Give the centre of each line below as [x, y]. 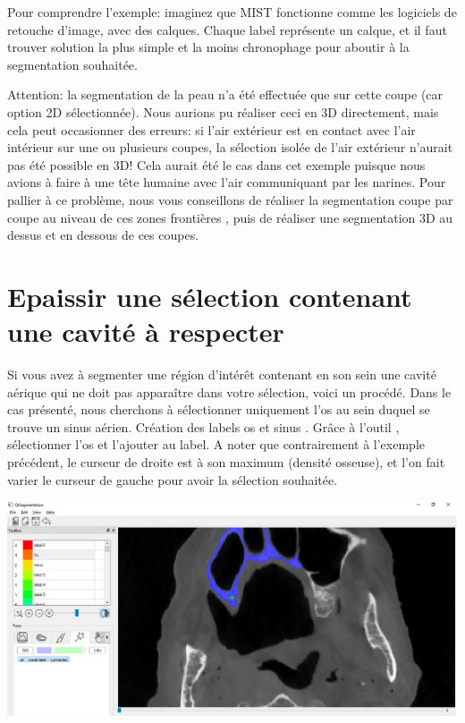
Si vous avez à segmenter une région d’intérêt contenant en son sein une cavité [222, 374]
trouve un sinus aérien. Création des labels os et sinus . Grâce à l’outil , [203, 426]
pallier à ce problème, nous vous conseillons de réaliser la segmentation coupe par [230, 199]
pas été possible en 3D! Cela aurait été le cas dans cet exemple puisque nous [216, 164]
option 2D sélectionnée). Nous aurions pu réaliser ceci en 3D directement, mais [223, 111]
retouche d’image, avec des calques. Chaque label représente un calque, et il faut [227, 29]
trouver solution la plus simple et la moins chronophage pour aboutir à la [208, 47]
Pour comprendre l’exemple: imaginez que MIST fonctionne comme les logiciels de [232, 12]
